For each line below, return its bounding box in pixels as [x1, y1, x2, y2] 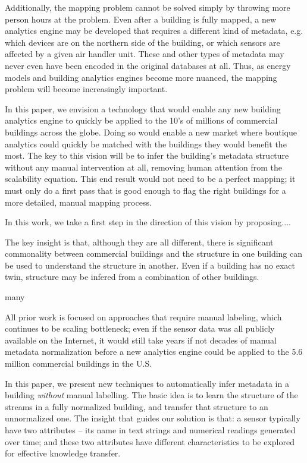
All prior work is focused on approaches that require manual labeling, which [5, 310, 282, 323]
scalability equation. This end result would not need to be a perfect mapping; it [5, 172, 296, 185]
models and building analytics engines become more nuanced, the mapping [5, 71, 277, 83]
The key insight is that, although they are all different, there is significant [5, 235, 274, 248]
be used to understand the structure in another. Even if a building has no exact [5, 259, 295, 271]
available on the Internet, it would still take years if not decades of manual [5, 333, 277, 346]
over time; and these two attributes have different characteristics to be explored [5, 435, 295, 448]
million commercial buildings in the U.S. [5, 357, 152, 370]
